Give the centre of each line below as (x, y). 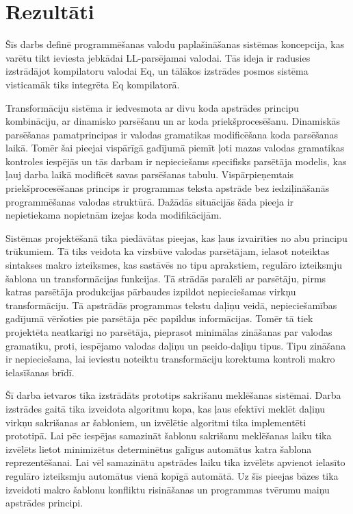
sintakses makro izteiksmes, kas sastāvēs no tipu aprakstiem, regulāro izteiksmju (174, 265)
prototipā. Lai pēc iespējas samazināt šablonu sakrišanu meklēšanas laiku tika (169, 436)
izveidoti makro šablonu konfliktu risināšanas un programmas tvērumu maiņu (168, 489)
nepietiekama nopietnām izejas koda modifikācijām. (114, 215)
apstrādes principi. (44, 503)
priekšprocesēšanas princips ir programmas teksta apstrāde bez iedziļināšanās (168, 188)
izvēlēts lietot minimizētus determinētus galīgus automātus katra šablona (159, 449)
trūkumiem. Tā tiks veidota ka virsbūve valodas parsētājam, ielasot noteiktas (168, 251)
